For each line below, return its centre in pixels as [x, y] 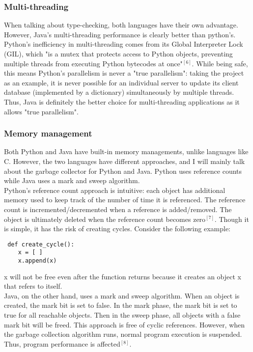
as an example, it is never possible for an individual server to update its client [121, 82]
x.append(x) [37, 261]
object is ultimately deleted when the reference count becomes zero [105, 219]
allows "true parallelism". [41, 111]
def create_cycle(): [41, 244]
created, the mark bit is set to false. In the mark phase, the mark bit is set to [121, 305]
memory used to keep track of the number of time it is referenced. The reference [125, 200]
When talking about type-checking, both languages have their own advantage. [121, 25]
